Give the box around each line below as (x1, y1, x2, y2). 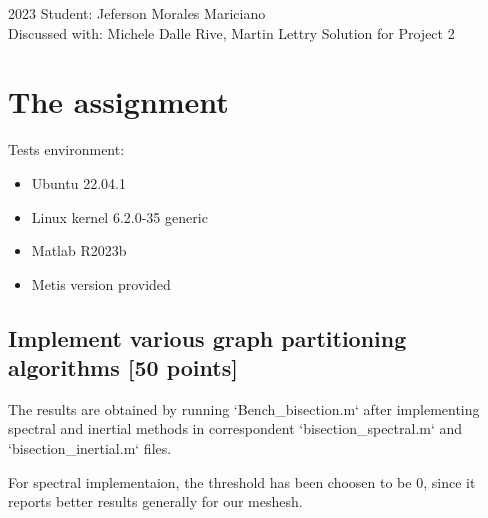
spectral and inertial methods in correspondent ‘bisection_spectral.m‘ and (8, 418, 463, 439)
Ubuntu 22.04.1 (31, 172, 126, 193)
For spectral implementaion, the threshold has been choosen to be (8, 471, 412, 492)
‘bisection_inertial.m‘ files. (8, 438, 172, 459)
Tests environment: (8, 139, 125, 160)
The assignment (8, 81, 229, 122)
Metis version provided (31, 273, 171, 294)
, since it (423, 471, 476, 492)
